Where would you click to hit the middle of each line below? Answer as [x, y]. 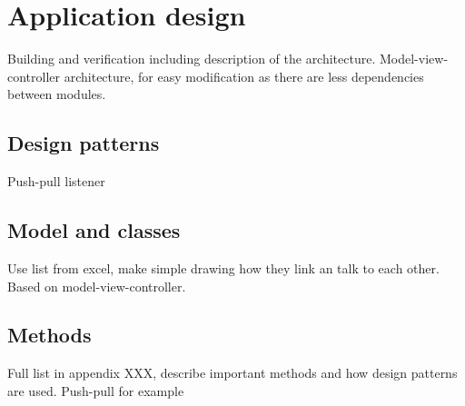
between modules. [57, 94]
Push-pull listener [56, 181]
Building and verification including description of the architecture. [192, 59]
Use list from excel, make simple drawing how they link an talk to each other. [223, 267]
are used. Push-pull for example [96, 390]
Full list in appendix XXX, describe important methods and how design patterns [232, 373]
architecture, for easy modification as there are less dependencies [244, 76]
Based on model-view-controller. [97, 286]
